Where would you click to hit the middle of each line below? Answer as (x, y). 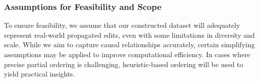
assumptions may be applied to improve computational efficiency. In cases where (127, 54)
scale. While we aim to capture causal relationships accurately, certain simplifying (129, 44)
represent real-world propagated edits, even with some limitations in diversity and (129, 35)
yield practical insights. (39, 74)
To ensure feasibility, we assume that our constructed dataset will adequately (122, 25)
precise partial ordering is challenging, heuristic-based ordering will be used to (124, 64)
